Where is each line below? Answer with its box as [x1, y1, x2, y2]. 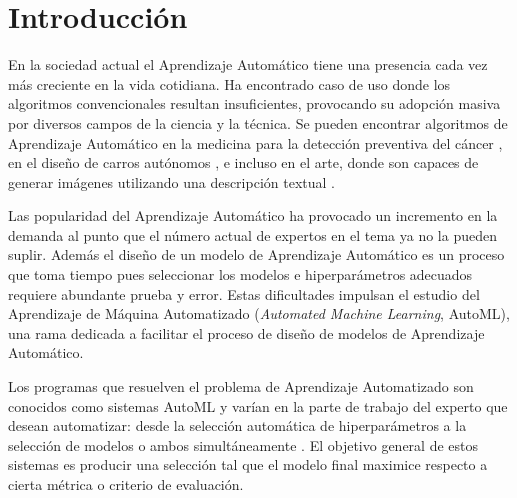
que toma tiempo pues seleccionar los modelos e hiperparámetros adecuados [8, 264, 473, 285]
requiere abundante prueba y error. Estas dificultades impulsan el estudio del [8, 283, 480, 304]
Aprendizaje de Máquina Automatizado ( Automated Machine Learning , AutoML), [8, 303, 510, 324]
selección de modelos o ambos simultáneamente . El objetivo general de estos [8, 434, 479, 455]
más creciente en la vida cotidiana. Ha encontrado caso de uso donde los [8, 73, 451, 94]
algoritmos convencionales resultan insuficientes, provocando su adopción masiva [8, 93, 501, 114]
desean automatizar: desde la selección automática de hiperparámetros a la [8, 415, 467, 436]
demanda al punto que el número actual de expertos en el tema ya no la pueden [8, 224, 497, 245]
